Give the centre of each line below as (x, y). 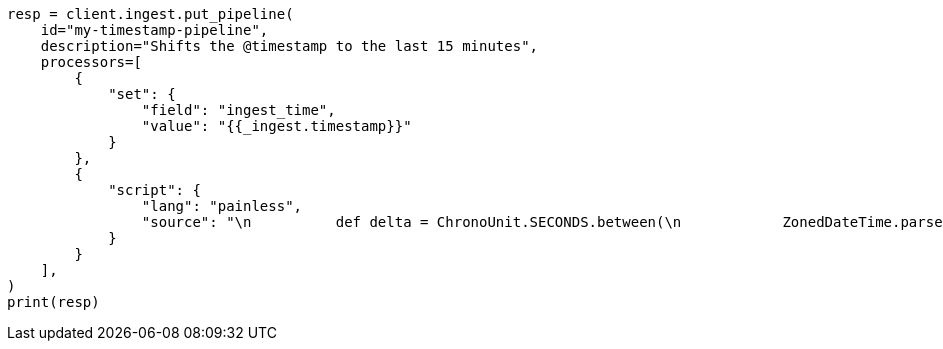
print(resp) (53, 302)
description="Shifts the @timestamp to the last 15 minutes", (289, 46)
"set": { (142, 94)
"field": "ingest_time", (238, 110)
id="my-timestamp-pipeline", (154, 30)
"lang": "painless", (222, 206)
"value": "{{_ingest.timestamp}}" (276, 126)
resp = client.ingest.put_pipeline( (150, 14)
